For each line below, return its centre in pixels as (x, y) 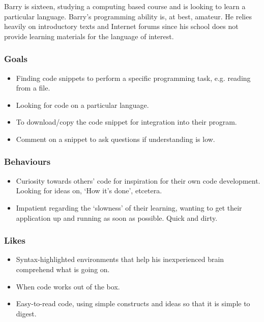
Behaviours (27, 162)
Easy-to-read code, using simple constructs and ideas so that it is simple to (133, 303)
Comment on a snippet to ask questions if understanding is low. (115, 139)
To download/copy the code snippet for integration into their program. (126, 122)
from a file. (33, 88)
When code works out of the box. (68, 286)
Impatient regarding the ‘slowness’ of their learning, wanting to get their (129, 207)
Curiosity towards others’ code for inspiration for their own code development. (138, 180)
